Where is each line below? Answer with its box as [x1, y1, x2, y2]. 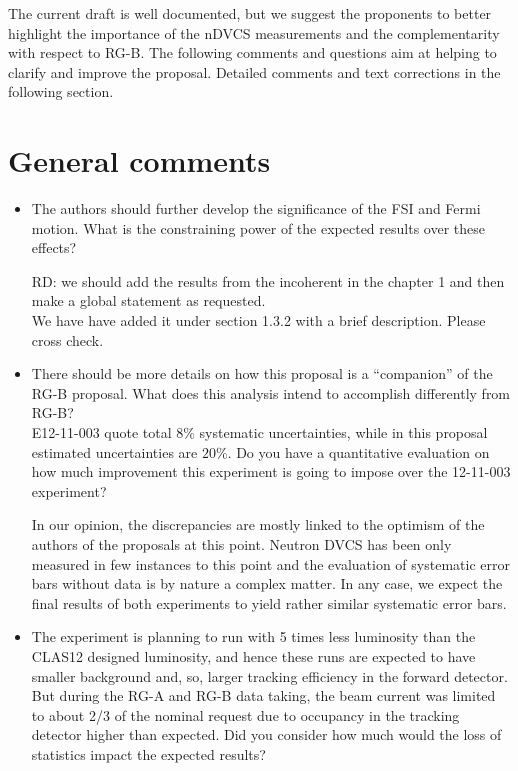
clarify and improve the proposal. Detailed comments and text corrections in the [8, 61, 501, 82]
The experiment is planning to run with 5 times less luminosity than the [31, 626, 476, 647]
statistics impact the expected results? [31, 743, 266, 764]
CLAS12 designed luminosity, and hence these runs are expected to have [31, 645, 476, 666]
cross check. [31, 329, 104, 350]
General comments [8, 140, 271, 181]
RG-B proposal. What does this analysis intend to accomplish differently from [31, 382, 511, 403]
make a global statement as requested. [31, 290, 266, 311]
